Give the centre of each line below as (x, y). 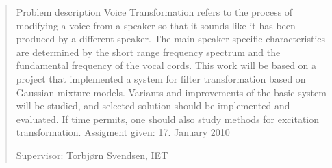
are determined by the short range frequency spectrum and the (148, 52)
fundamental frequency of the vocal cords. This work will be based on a (166, 65)
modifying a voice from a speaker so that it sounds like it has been (156, 25)
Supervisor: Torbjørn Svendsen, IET (92, 155)
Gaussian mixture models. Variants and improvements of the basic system (171, 92)
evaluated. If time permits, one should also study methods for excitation (168, 118)
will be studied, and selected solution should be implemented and (153, 106)
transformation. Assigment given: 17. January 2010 (123, 132)
